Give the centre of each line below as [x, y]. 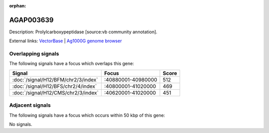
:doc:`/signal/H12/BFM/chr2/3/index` [55, 79]
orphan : [18, 6]
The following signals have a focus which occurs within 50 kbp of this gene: [87, 115]
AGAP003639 [31, 20]
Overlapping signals [34, 54]
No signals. [21, 124]
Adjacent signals [30, 105]
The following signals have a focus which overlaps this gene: [72, 64]
